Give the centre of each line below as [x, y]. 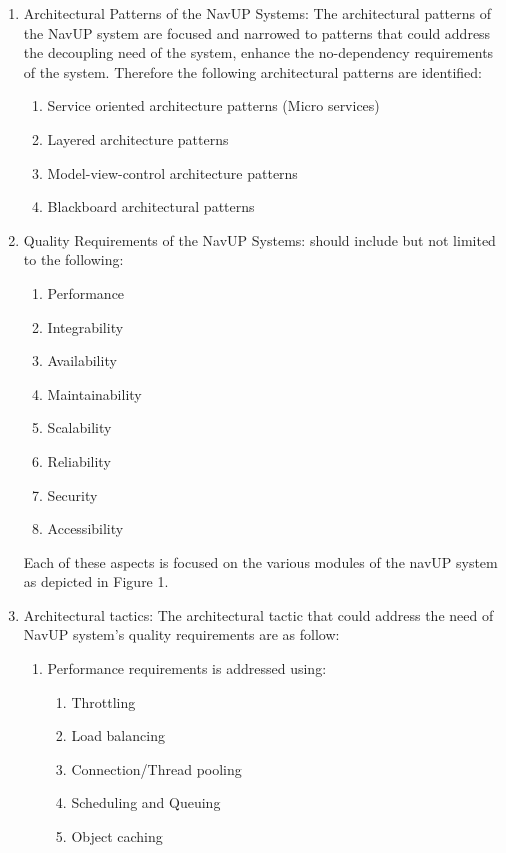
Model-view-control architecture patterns [172, 172]
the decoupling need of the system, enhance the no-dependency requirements [258, 52]
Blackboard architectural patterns [151, 206]
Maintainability [94, 393]
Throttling [103, 701]
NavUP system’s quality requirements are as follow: [181, 634]
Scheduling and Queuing [146, 802]
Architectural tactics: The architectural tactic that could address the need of [258, 614]
